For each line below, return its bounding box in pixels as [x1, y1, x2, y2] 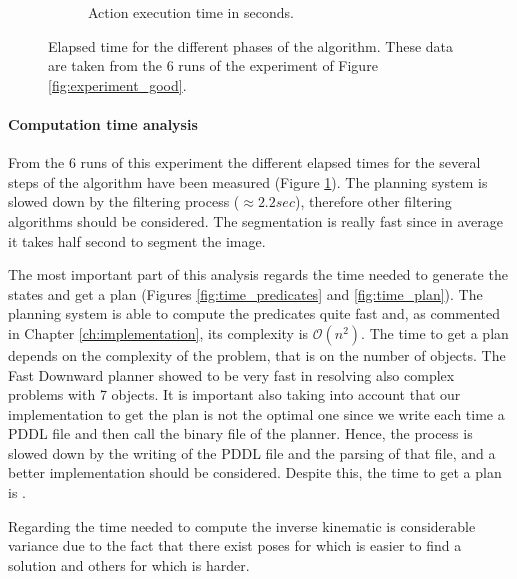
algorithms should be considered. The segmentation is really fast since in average [8, 210, 503, 231]
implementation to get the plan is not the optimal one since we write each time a [8, 403, 505, 424]
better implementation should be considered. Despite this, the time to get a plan [8, 462, 502, 483]
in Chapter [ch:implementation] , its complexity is [8, 322, 309, 343]
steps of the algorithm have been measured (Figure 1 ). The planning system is [8, 171, 488, 192]
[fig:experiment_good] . [48, 74, 187, 95]
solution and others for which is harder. [8, 554, 250, 575]
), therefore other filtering [294, 191, 452, 212]
